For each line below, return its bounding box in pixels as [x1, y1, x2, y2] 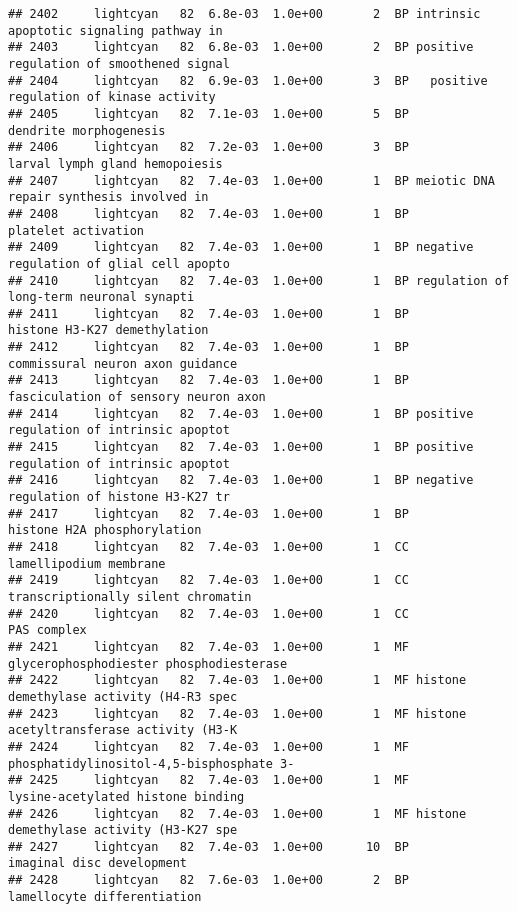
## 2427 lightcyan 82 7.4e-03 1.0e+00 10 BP [8, 839, 409, 854]
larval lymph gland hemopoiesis [8, 156, 223, 171]
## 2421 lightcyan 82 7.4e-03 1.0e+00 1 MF [8, 639, 409, 654]
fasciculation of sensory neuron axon [8, 390, 266, 405]
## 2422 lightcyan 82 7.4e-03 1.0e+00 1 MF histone [8, 673, 467, 688]
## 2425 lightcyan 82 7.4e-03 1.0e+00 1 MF [8, 773, 409, 788]
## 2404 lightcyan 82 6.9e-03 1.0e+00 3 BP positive [8, 73, 488, 88]
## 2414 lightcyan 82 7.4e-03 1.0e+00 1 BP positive [8, 406, 474, 421]
